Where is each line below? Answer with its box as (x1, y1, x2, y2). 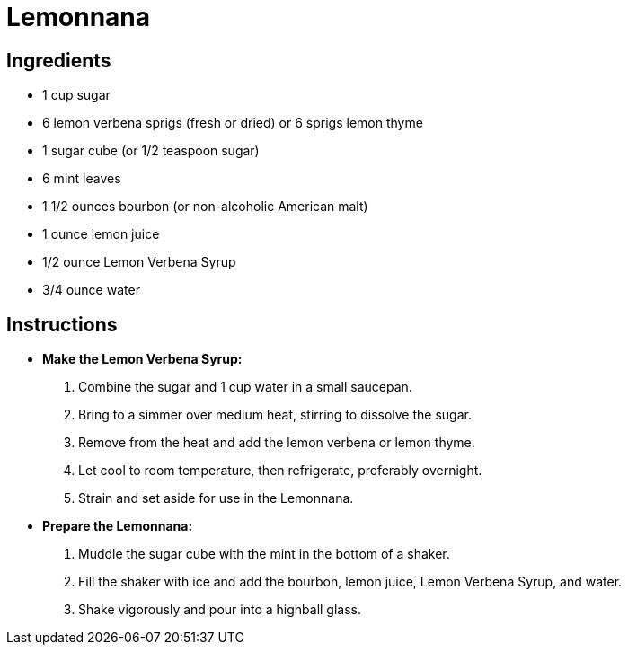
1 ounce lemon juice (42, 226, 160, 242)
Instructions (6, 313, 118, 336)
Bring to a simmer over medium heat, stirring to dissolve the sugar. (78, 407, 472, 423)
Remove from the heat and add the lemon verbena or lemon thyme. (78, 435, 475, 451)
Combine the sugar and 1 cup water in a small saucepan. (78, 379, 412, 395)
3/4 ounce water (42, 282, 140, 298)
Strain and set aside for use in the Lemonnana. (78, 490, 354, 507)
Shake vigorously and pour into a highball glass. (78, 602, 361, 618)
